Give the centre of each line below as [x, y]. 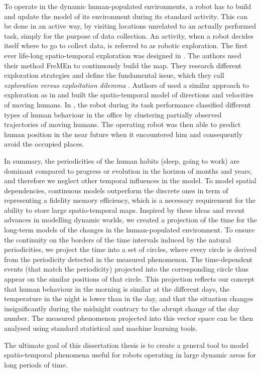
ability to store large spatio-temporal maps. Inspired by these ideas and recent [124, 210]
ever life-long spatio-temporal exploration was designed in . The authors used [123, 55]
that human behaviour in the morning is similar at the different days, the [117, 288]
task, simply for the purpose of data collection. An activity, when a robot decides [129, 35]
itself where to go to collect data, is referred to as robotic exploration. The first [126, 45]
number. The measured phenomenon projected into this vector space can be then [129, 318]
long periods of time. [36, 364]
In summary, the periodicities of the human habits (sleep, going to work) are [122, 160]
